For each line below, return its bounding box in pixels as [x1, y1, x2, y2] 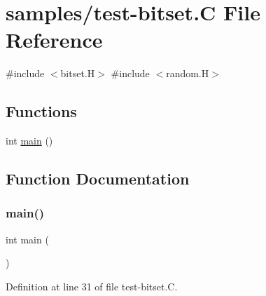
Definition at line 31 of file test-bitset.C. [6, 278, 178, 293]
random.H [166, 66, 209, 81]
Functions [6, 100, 77, 122]
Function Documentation [6, 168, 190, 189]
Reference [6, 25, 103, 54]
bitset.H [60, 66, 95, 81]
